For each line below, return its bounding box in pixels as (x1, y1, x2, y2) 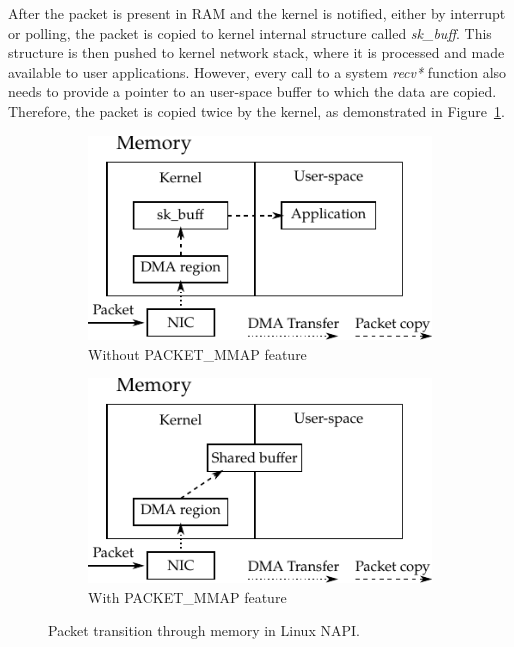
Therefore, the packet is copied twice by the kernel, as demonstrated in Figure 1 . (8, 100, 505, 121)
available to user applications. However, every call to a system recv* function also (8, 61, 507, 82)
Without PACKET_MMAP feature (88, 343, 307, 364)
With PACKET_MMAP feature (88, 586, 287, 607)
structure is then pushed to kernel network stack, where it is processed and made (8, 42, 505, 63)
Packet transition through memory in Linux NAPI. (48, 620, 360, 641)
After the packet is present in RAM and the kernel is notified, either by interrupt (8, 3, 506, 23)
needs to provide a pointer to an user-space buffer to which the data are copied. (8, 81, 497, 102)
